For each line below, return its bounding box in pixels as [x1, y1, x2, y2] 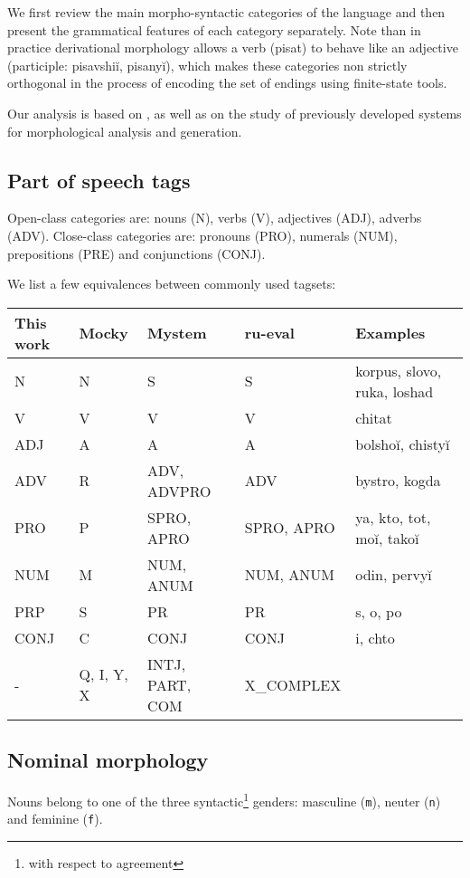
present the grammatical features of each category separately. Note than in [7, 20, 421, 39]
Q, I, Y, [79, 663, 128, 685]
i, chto [355, 626, 395, 648]
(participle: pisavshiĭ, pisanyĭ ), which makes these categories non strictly [7, 55, 408, 74]
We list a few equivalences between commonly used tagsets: [7, 274, 336, 293]
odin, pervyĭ [355, 564, 432, 586]
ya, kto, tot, [355, 506, 431, 528]
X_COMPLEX [244, 673, 342, 695]
